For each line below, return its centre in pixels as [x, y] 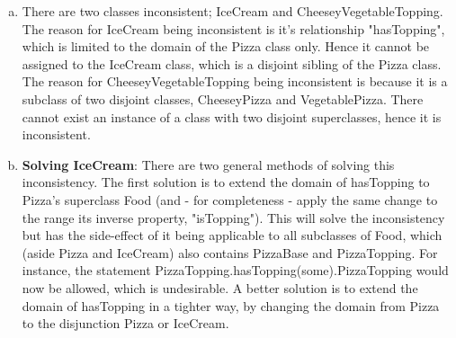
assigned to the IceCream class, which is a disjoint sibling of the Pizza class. [232, 63]
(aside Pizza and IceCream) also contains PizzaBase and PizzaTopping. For [230, 252]
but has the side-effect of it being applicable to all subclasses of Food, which [232, 235]
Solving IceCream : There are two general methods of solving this [208, 164]
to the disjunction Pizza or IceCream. [125, 323]
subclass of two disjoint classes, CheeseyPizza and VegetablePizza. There [223, 98]
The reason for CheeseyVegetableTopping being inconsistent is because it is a [235, 81]
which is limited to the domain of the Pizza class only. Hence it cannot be [226, 46]
